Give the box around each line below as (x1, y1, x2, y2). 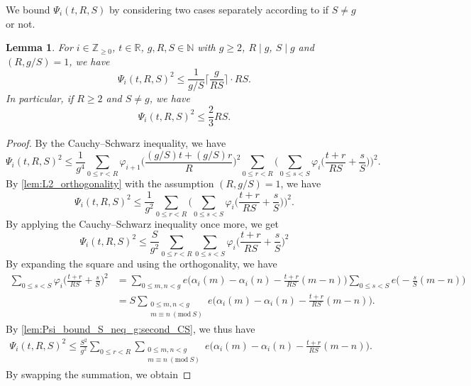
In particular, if (6, 91, 74, 106)
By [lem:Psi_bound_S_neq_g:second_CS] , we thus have (6, 321, 255, 336)
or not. (6, 16, 35, 31)
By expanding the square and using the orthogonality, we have (6, 256, 277, 271)
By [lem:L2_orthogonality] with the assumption (6, 176, 214, 191)
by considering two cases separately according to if (109, 2, 329, 16)
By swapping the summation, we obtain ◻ (6, 367, 192, 382)
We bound (6, 2, 50, 16)
